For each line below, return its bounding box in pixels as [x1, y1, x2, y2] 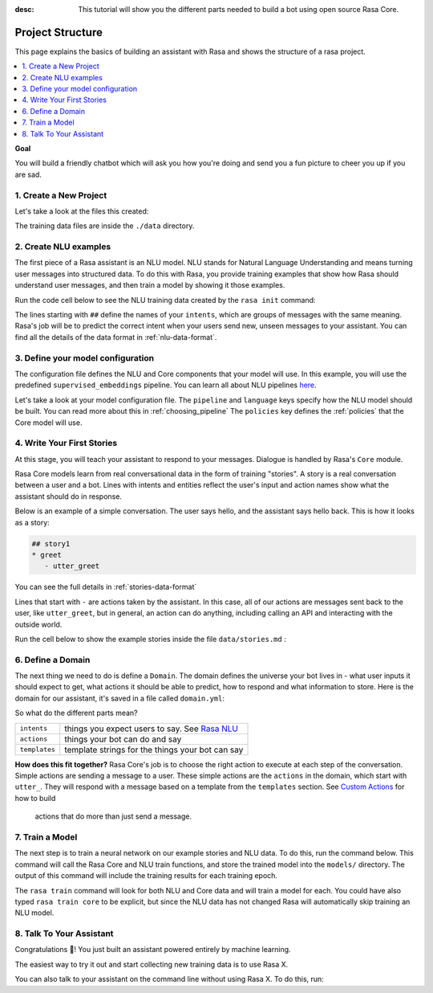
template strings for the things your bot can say [64, 744, 244, 755]
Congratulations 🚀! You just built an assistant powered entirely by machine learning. [14, 945, 292, 954]
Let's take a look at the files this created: [14, 206, 149, 216]
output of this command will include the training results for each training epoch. [14, 871, 278, 881]
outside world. [14, 619, 63, 629]
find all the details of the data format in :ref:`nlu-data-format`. [14, 332, 217, 341]
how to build [14, 793, 56, 803]
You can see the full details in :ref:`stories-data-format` [14, 582, 197, 592]
